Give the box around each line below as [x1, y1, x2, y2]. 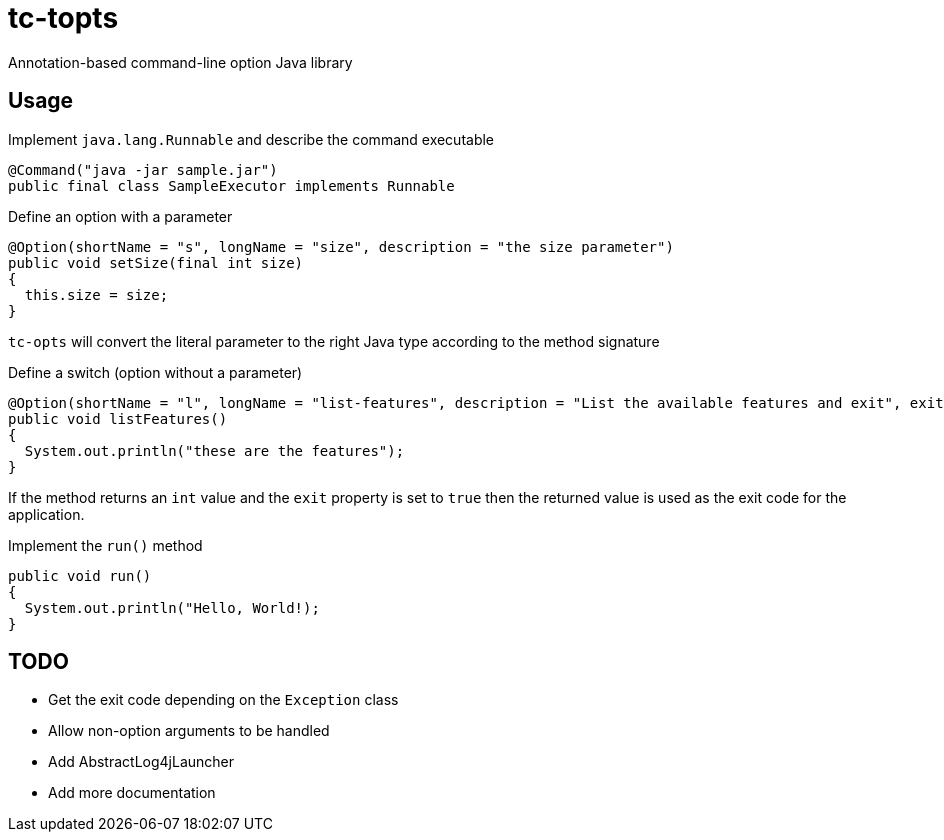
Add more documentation [48, 784, 216, 802]
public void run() [8, 567, 152, 584]
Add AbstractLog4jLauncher [48, 753, 235, 771]
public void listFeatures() [8, 410, 228, 427]
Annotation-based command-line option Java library [8, 53, 353, 71]
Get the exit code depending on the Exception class [48, 691, 399, 709]
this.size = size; [24, 286, 169, 303]
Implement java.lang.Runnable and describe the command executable [8, 130, 495, 148]
